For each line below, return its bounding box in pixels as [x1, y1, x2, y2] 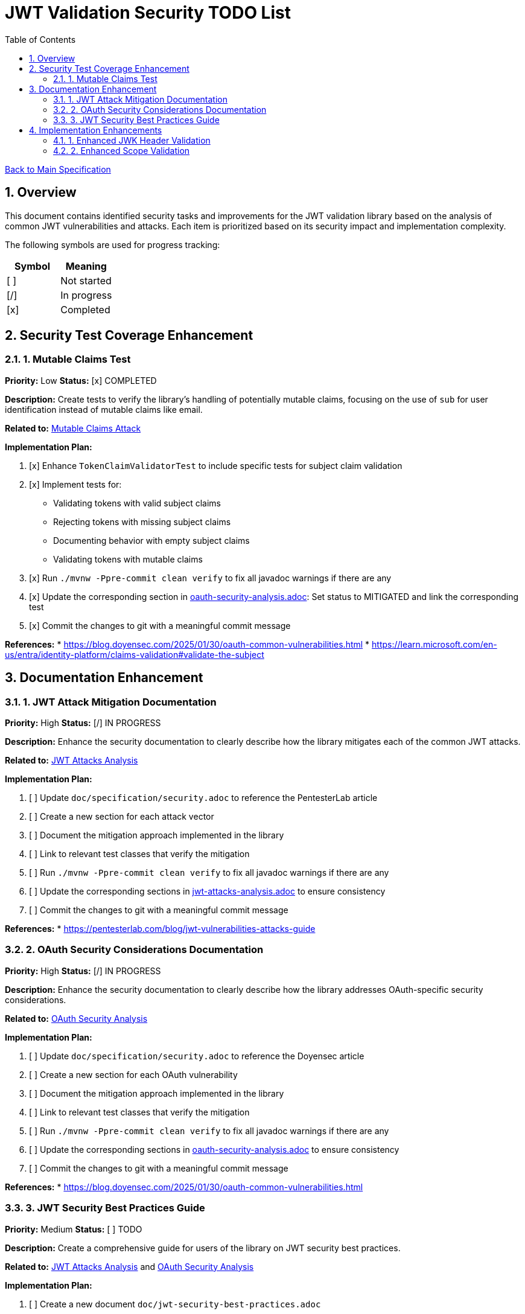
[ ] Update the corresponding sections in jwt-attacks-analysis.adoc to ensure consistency [29, 886, 386, 897]
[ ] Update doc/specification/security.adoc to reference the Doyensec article [29, 1050, 364, 1061]
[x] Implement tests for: [29, 479, 122, 490]
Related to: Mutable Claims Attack [5, 423, 141, 433]
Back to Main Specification [5, 164, 111, 174]
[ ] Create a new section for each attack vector [29, 811, 214, 822]
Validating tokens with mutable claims [53, 553, 203, 564]
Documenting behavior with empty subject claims [53, 535, 250, 546]
